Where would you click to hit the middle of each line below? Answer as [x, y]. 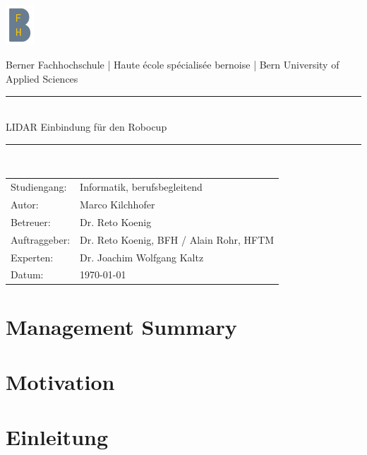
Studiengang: [39, 187]
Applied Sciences [42, 78]
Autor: [25, 204]
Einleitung [57, 437]
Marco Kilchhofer [118, 204]
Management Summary [121, 326]
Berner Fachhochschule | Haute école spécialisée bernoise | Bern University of [173, 65]
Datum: [27, 274]
